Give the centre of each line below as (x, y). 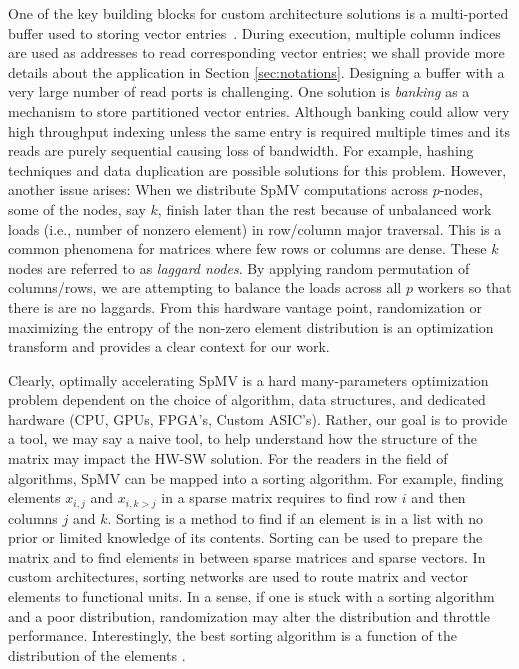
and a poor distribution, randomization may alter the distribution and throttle (249, 615)
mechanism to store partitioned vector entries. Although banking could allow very (259, 110)
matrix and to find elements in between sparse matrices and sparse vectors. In (247, 556)
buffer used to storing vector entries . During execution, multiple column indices (254, 32)
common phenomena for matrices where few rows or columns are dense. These (247, 248)
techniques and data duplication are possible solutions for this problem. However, (257, 169)
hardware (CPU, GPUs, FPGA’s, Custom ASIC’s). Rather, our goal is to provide (258, 418)
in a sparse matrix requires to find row (279, 497)
